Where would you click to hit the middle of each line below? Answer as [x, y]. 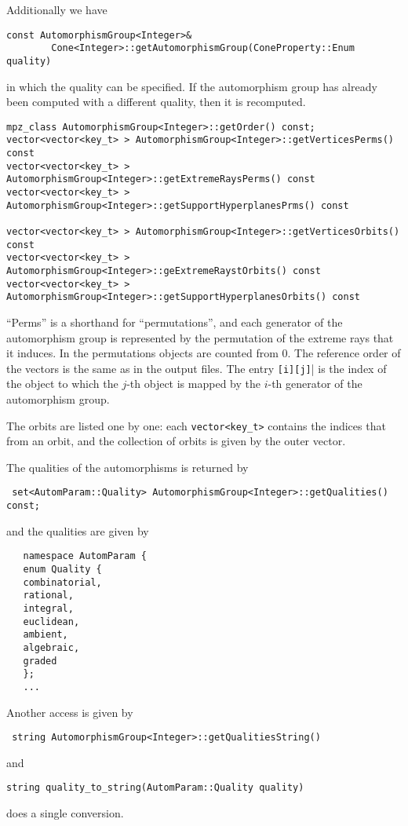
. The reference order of [344, 353]
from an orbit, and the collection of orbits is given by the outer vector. [176, 441]
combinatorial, [62, 582]
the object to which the [62, 384]
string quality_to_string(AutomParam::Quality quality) [155, 788]
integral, [48, 608]
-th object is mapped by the [193, 384]
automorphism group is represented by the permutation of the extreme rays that [200, 337]
